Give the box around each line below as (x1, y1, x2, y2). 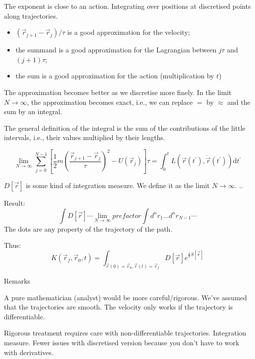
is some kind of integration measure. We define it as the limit (25, 180, 210, 190)
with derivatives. (4, 347, 53, 357)
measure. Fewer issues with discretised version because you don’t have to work (4, 337, 239, 348)
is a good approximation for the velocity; (67, 27, 190, 37)
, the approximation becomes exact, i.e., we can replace (26, 96, 193, 107)
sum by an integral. (4, 106, 62, 117)
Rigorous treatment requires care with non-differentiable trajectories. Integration (4, 328, 246, 338)
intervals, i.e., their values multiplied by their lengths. (4, 132, 165, 143)
